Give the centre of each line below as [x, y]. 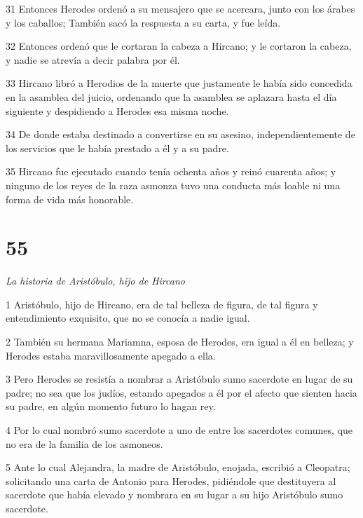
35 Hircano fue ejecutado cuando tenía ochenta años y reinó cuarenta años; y [171, 171]
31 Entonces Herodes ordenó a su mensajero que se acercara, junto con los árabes [180, 8]
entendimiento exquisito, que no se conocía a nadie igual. [128, 318]
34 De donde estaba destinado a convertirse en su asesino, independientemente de [180, 134]
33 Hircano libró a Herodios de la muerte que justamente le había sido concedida [179, 83]
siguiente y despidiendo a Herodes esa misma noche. [117, 110]
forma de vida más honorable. [70, 199]
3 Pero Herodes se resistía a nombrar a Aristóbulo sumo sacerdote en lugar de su [179, 379]
